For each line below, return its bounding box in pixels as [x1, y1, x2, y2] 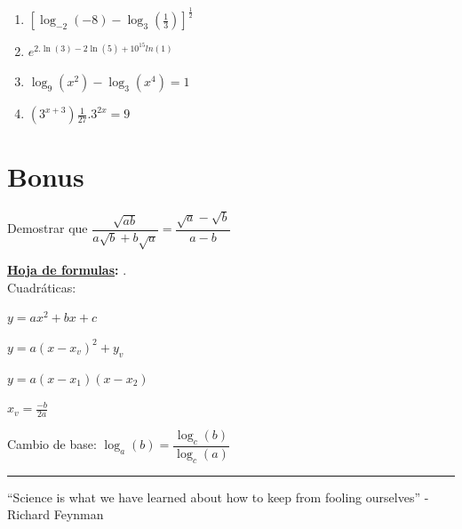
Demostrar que [7, 219, 88, 237]
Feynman [53, 505, 104, 524]
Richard [7, 505, 51, 524]
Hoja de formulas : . [7, 260, 127, 279]
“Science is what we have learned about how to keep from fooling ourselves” [7, 487, 421, 506]
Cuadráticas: [7, 277, 76, 296]
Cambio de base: [7, 435, 97, 453]
